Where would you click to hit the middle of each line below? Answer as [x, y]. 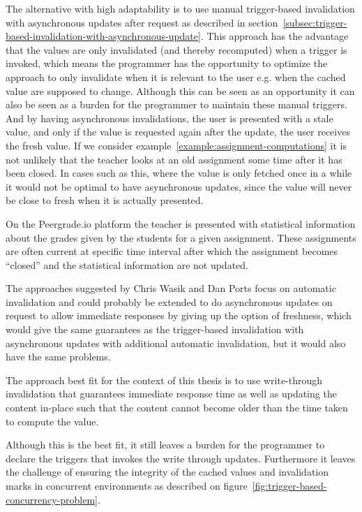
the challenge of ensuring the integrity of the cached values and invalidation [167, 472]
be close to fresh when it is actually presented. [105, 200]
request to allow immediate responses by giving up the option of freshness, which [179, 315]
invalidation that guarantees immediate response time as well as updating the [171, 394]
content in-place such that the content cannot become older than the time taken [177, 408]
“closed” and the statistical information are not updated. [127, 264]
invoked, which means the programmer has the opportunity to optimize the [167, 63]
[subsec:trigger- [315, 22]
